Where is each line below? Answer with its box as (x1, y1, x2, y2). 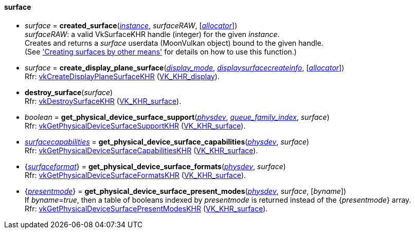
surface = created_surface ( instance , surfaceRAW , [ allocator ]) (25, 21, 238, 30)
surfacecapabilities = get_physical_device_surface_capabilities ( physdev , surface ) (25, 137, 310, 146)
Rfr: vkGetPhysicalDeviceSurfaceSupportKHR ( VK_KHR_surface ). (25, 121, 246, 130)
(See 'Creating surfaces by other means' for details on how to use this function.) (25, 47, 297, 56)
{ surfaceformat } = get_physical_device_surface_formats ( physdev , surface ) (25, 162, 286, 171)
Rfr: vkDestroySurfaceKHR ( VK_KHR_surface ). (25, 96, 182, 105)
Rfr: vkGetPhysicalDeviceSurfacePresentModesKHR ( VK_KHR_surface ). (25, 204, 268, 213)
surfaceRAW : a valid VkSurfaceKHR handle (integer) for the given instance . (25, 29, 280, 39)
